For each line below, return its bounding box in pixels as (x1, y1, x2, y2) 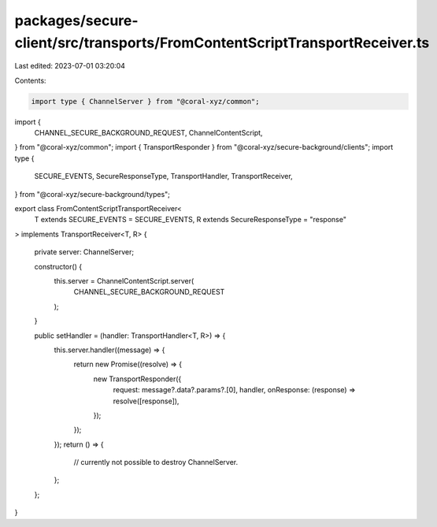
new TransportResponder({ (93, 374, 182, 384)
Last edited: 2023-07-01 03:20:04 (14, 61, 126, 71)
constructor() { (34, 262, 83, 271)
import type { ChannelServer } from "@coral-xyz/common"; (31, 97, 260, 106)
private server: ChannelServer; (34, 247, 134, 257)
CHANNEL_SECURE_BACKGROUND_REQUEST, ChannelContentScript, (34, 128, 263, 138)
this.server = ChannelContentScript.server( (54, 276, 194, 285)
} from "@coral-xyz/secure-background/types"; (14, 189, 171, 199)
